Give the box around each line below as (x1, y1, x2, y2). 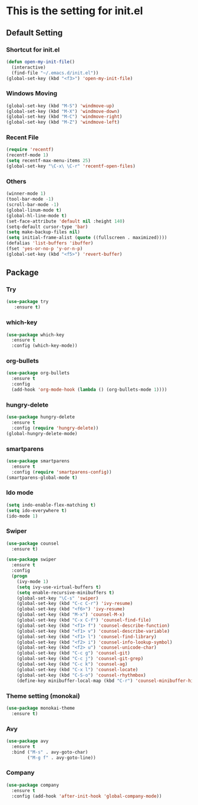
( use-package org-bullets (6, 370, 70, 376)
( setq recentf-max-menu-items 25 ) (6, 158, 91, 164)
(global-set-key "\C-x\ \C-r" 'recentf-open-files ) (6, 163, 136, 169)
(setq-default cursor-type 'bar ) (6, 224, 88, 230)
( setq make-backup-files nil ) (6, 229, 81, 235)
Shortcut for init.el (6, 46, 60, 54)
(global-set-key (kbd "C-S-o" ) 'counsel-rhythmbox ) (16, 672, 146, 678)
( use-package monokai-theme (6, 705, 75, 711)
